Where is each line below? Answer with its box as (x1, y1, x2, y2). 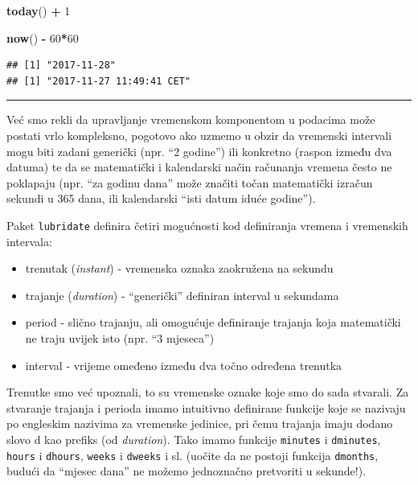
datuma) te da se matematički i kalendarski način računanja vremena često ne (6, 158, 392, 175)
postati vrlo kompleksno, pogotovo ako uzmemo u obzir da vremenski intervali (6, 126, 392, 143)
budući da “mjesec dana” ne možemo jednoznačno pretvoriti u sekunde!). (6, 462, 367, 479)
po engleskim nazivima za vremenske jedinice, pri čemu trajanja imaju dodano (6, 415, 393, 432)
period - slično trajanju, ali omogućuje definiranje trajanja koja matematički (25, 314, 401, 331)
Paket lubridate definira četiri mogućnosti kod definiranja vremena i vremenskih (6, 216, 408, 233)
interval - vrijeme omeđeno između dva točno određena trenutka (25, 356, 342, 373)
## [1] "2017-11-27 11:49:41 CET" (6, 75, 191, 87)
